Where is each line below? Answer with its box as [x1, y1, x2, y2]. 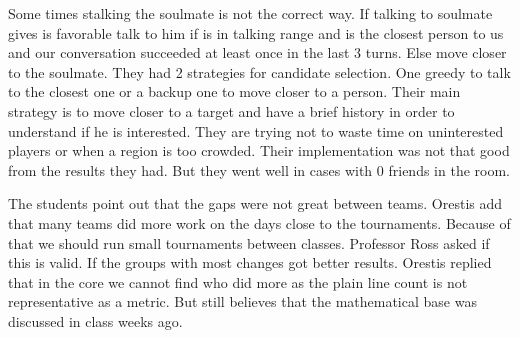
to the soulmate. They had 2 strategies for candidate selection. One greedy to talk [8, 61, 511, 82]
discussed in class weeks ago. [8, 310, 183, 331]
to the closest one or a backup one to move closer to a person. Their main [8, 81, 461, 102]
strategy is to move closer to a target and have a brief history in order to [8, 100, 455, 121]
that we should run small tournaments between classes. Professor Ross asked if [8, 232, 490, 253]
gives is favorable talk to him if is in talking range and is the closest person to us [8, 22, 504, 43]
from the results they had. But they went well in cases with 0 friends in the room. [8, 159, 510, 180]
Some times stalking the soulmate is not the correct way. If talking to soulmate [8, 3, 493, 23]
